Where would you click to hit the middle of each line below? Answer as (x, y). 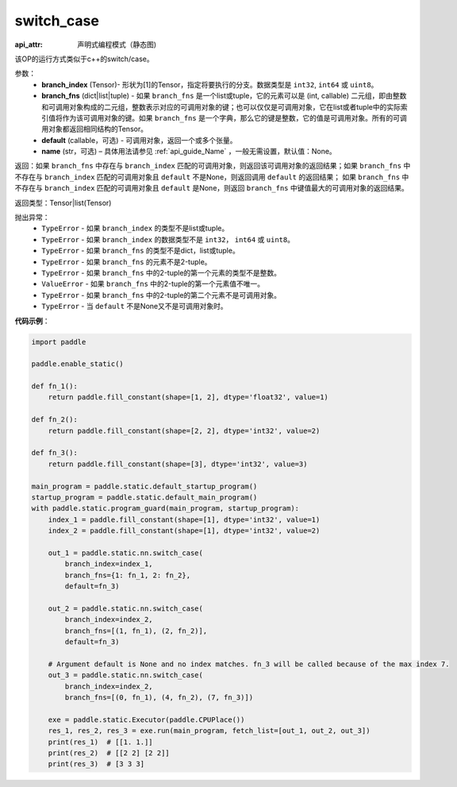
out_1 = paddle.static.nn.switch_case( (126, 553)
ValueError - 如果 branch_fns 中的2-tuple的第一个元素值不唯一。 (153, 284)
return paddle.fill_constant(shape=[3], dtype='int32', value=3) (178, 464)
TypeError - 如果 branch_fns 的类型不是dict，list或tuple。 (140, 251)
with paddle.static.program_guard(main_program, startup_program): (165, 509)
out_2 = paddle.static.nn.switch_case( (126, 608)
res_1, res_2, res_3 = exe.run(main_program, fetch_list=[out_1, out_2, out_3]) (209, 731)
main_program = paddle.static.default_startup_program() (144, 486)
